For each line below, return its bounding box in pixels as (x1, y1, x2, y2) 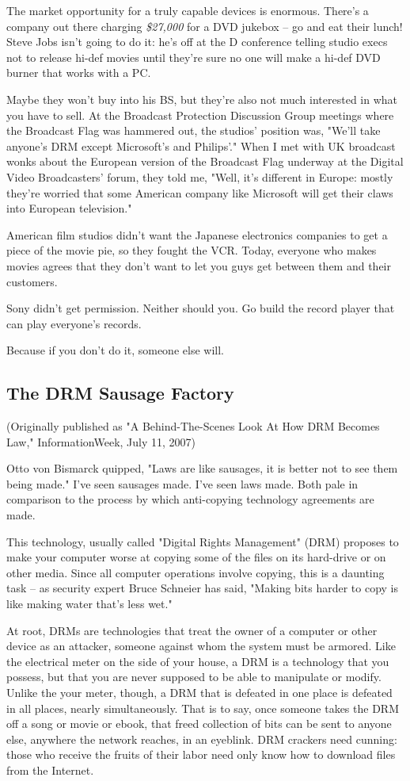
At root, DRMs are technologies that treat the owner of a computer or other (6, 622, 378, 638)
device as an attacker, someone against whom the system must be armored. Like (6, 637, 396, 654)
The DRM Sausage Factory (6, 381, 234, 405)
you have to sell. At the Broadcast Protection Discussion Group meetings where (6, 106, 394, 123)
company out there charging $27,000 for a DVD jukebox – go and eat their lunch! (6, 17, 403, 34)
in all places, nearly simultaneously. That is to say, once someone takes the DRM (6, 699, 399, 716)
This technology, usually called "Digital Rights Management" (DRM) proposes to (6, 533, 399, 549)
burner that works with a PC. (6, 64, 151, 81)
